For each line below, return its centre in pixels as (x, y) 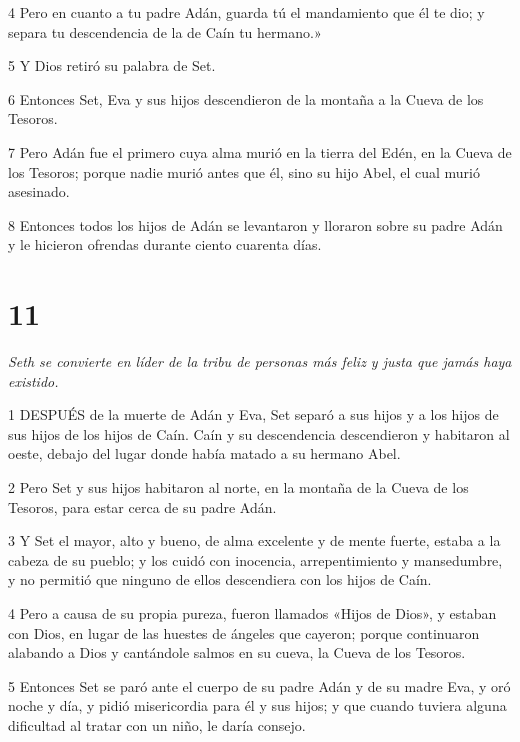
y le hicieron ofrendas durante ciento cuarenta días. (165, 244)
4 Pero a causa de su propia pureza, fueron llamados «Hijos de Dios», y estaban (252, 613)
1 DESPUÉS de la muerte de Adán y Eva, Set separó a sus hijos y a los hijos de (253, 414)
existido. (33, 380)
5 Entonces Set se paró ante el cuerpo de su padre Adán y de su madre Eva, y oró (259, 685)
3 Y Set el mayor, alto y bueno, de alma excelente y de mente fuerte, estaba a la (254, 540)
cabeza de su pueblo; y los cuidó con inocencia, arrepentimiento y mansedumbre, (255, 559)
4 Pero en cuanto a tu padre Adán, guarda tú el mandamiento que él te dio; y (246, 12)
